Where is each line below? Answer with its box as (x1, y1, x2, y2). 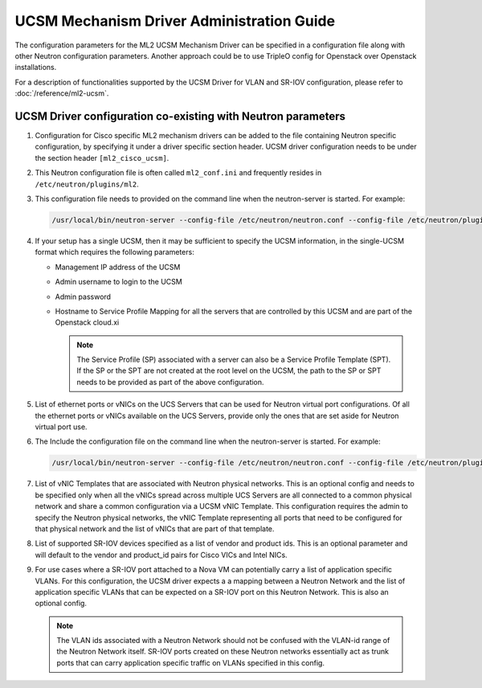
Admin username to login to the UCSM (55, 277, 182, 287)
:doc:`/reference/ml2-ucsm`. (14, 88, 109, 98)
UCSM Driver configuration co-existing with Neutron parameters (14, 109, 345, 123)
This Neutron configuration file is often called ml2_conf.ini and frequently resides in (35, 168, 322, 178)
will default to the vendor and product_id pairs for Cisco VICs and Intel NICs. (35, 550, 288, 559)
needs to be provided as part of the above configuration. (76, 377, 264, 387)
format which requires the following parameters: (35, 248, 194, 257)
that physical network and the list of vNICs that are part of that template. (35, 523, 275, 534)
